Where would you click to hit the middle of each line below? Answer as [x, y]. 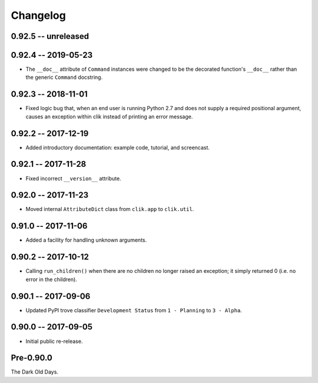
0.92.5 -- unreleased [50, 36]
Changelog [38, 15]
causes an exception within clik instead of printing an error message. [109, 116]
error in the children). [52, 279]
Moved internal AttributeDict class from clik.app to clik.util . [110, 209]
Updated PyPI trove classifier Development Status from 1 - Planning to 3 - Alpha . [134, 310]
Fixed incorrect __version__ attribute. [73, 178]
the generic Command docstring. [64, 77]
